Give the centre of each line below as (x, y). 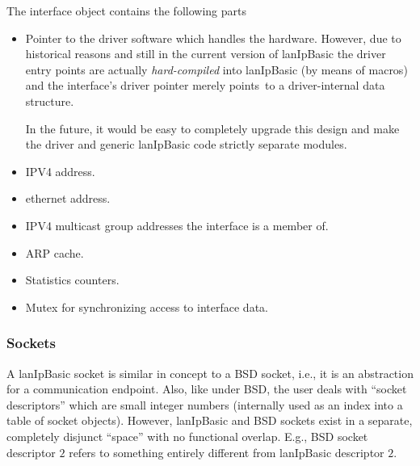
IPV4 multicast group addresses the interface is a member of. (177, 225)
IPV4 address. (60, 171)
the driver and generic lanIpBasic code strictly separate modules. (186, 144)
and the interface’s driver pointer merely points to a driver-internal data (205, 85)
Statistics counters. (72, 280)
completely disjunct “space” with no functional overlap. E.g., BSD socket (187, 436)
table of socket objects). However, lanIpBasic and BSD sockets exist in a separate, (210, 420)
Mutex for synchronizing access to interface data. (147, 306)
